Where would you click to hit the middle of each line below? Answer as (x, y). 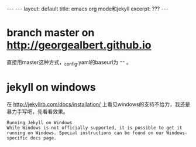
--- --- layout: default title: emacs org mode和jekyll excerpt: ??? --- (87, 9)
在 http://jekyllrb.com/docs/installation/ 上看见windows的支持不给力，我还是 (99, 104)
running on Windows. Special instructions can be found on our (85, 133)
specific (17, 138)
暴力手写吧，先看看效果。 (37, 111)
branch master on (51, 33)
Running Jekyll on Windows (39, 122)
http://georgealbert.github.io (79, 45)
